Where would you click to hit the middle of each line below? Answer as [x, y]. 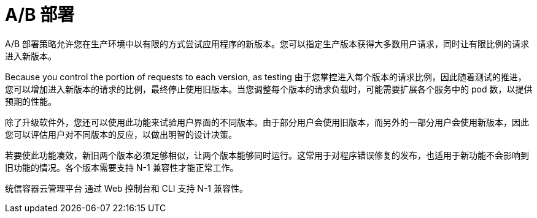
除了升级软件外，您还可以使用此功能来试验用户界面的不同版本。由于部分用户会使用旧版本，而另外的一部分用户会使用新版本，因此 [267, 122]
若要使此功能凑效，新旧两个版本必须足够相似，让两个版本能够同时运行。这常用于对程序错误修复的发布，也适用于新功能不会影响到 [267, 155]
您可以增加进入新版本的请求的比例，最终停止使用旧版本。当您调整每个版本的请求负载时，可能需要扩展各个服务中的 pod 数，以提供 [269, 89]
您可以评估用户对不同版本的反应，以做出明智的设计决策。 [121, 134]
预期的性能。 [31, 101]
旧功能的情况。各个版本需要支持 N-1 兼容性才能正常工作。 [122, 167]
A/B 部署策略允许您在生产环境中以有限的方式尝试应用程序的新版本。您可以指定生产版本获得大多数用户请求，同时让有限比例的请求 [267, 43]
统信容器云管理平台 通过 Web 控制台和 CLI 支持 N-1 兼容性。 [126, 188]
